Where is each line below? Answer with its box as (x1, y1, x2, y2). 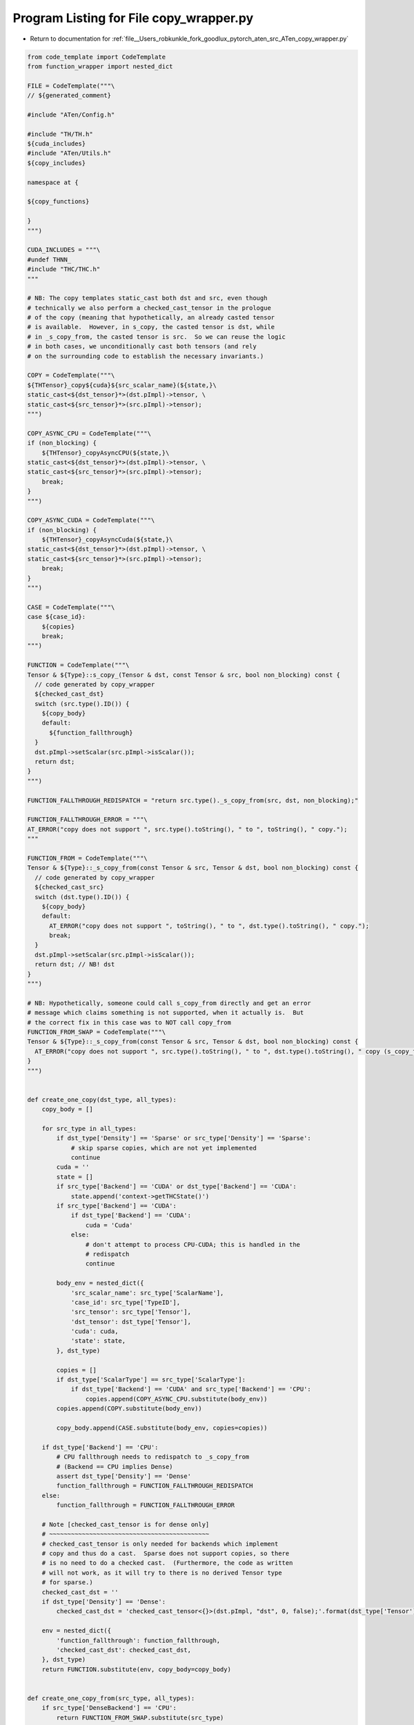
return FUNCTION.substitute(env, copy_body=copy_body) (41, 1665, 231, 1673)
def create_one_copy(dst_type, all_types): (27, 1096, 177, 1103)
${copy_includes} (27, 159, 86, 167)
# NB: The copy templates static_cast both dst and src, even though (27, 294, 268, 302)
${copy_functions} (27, 197, 90, 206)
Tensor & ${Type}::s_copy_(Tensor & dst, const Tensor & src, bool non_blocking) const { (27, 671, 341, 679)
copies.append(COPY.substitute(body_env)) (56, 1405, 203, 1412)
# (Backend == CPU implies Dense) (56, 1463, 173, 1470)
